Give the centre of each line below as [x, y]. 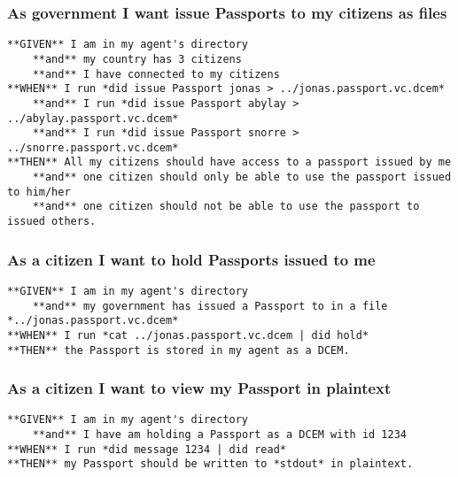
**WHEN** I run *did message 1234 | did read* [147, 449]
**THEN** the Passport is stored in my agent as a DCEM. [179, 350]
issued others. [52, 222]
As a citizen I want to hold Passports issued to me [191, 259]
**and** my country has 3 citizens [137, 59]
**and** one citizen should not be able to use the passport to [226, 207]
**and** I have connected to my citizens [156, 74]
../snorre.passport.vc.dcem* [93, 147]
